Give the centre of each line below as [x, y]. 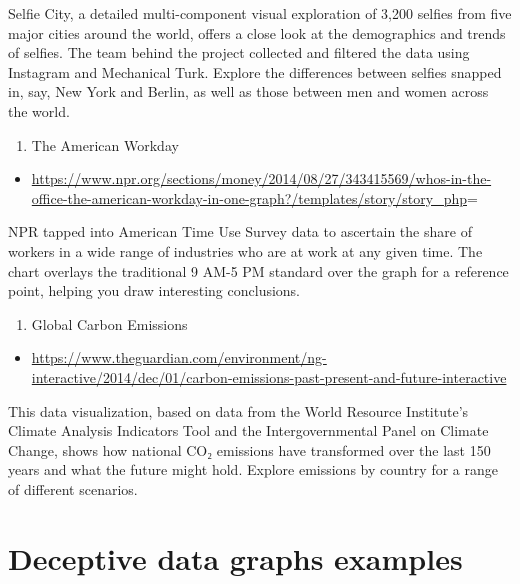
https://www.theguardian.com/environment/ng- [179, 357]
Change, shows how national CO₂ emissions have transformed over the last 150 [249, 449]
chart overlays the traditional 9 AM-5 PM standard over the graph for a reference [258, 270]
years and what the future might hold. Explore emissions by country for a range [253, 469]
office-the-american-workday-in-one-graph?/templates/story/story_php [249, 197]
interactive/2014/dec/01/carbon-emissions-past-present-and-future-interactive [269, 376]
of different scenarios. [73, 488]
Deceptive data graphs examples [235, 557]
